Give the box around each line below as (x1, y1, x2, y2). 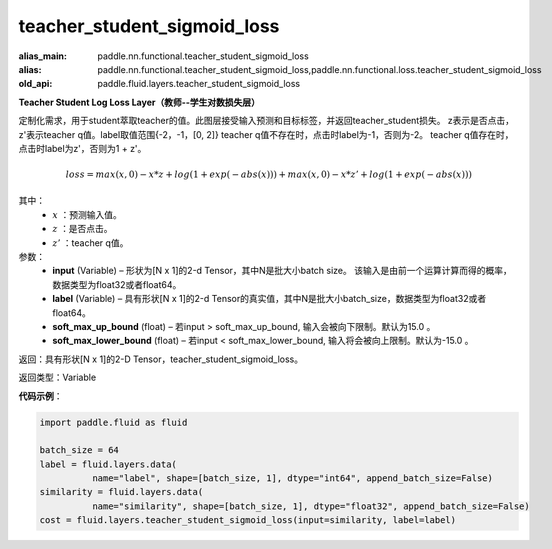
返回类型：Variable (18, 371, 97, 384)
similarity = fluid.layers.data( (39, 486, 204, 498)
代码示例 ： (18, 390, 63, 402)
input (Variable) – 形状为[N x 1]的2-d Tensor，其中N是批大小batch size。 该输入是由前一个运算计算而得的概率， (52, 265, 512, 277)
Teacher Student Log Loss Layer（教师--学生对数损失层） (18, 96, 260, 108)
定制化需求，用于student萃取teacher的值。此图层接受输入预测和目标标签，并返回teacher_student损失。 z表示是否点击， (18, 115, 515, 127)
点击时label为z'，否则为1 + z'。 (18, 142, 147, 154)
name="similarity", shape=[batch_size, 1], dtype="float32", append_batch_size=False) (91, 500, 530, 512)
